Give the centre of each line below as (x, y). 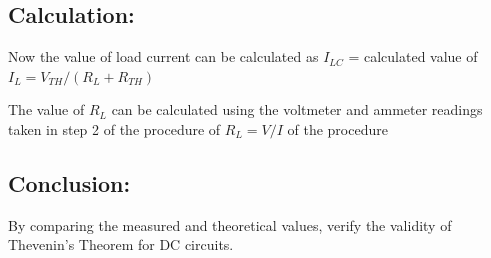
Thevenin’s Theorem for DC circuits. (121, 244)
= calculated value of (413, 56)
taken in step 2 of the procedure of (114, 128)
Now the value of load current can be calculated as (163, 56)
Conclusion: (69, 182)
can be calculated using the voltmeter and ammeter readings (297, 109)
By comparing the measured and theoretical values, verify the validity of (230, 224)
